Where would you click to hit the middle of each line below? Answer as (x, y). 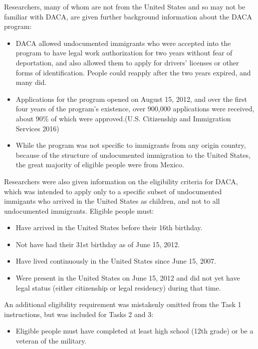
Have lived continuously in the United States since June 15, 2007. (116, 261)
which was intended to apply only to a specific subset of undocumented (113, 191)
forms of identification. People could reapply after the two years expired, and (133, 72)
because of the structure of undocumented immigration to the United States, (133, 155)
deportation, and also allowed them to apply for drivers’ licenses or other (127, 62)
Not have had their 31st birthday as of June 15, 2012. (98, 244)
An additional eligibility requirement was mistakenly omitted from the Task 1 (123, 304)
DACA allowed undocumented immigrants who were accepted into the (123, 43)
